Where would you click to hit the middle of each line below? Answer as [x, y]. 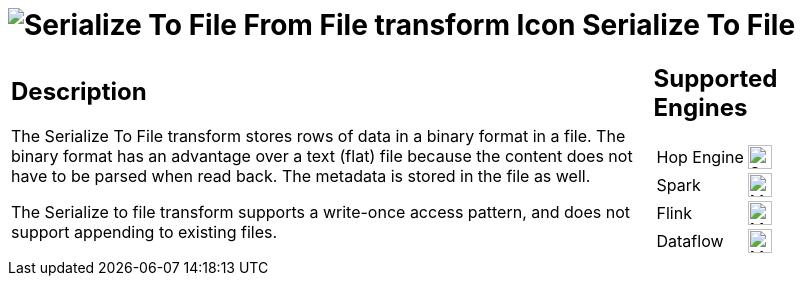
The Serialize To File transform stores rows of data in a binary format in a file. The [318, 136]
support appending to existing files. [144, 232]
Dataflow [690, 240]
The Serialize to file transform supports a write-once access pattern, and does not [320, 212]
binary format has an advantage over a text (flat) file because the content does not [322, 156]
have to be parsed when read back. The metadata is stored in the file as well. [301, 176]
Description [79, 92]
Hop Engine [700, 156]
